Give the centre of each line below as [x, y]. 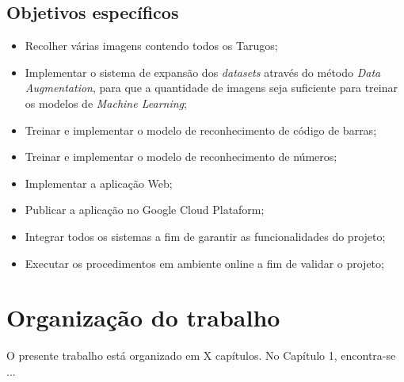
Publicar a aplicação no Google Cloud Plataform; [145, 210]
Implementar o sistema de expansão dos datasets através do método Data [203, 72]
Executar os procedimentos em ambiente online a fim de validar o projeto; [204, 263]
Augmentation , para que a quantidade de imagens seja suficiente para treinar [211, 88]
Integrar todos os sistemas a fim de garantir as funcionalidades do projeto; [205, 236]
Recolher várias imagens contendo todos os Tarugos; [151, 46]
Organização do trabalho [143, 317]
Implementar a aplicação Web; [99, 183]
